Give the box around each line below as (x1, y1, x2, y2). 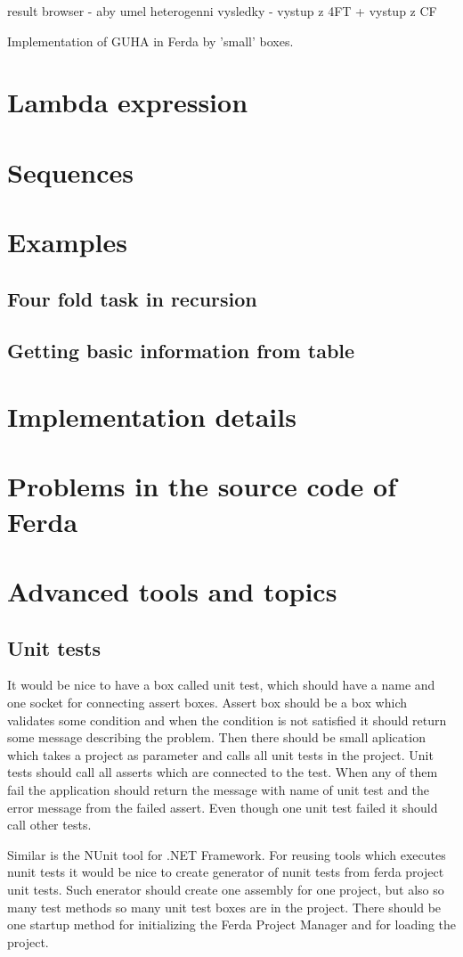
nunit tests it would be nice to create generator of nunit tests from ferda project (7, 863, 444, 881)
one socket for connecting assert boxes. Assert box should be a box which (7, 692, 408, 711)
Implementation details (7, 398, 296, 435)
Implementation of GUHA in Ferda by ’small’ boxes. (7, 31, 294, 50)
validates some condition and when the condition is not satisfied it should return (7, 710, 447, 729)
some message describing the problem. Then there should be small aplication (7, 728, 426, 747)
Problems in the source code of (7, 468, 397, 504)
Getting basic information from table (7, 337, 355, 364)
